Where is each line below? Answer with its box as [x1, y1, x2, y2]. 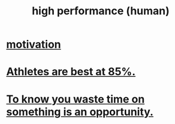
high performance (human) [32, 4, 170, 18]
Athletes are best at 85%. [6, 65, 136, 79]
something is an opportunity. [6, 105, 154, 119]
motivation [6, 38, 61, 51]
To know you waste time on [6, 92, 145, 106]
